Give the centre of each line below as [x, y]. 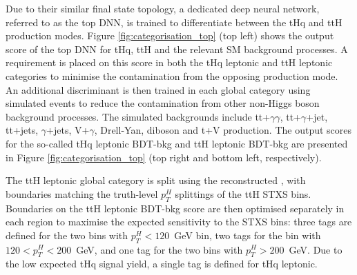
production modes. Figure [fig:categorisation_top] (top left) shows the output [170, 35]
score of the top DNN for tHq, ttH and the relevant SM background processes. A [177, 49]
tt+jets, [22, 130]
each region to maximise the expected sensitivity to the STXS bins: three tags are [179, 222]
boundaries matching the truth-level [82, 193]
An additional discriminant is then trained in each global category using [158, 89]
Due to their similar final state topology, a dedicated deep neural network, [163, 8]
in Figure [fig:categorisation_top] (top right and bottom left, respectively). [164, 157]
